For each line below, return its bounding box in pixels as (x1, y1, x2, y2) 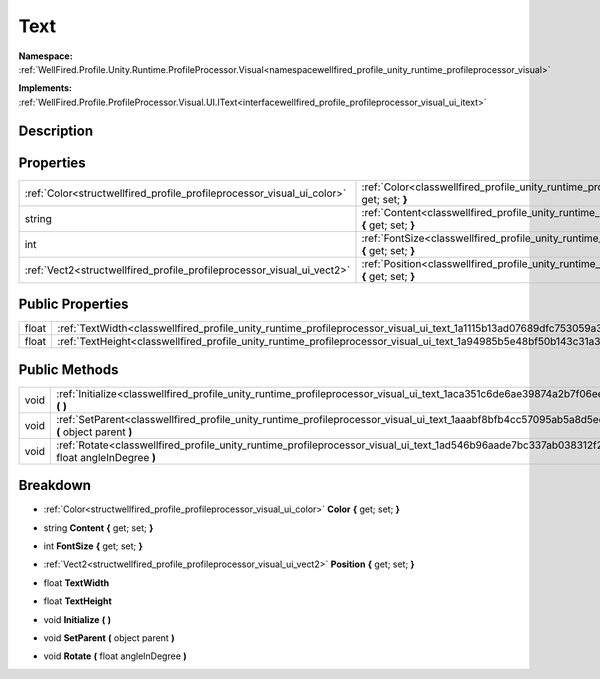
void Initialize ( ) (43, 613, 112, 625)
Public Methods (18, 361, 119, 378)
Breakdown (18, 477, 92, 494)
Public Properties (18, 296, 129, 313)
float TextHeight (43, 595, 112, 607)
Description (18, 122, 94, 139)
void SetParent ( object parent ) (43, 631, 175, 644)
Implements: (18, 82, 73, 94)
